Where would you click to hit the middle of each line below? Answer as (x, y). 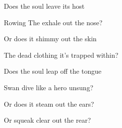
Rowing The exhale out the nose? (53, 22)
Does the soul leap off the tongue (53, 71)
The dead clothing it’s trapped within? (61, 55)
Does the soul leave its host (44, 6)
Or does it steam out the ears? (49, 104)
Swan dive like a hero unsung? (49, 87)
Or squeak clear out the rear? (47, 120)
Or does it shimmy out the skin (50, 39)
